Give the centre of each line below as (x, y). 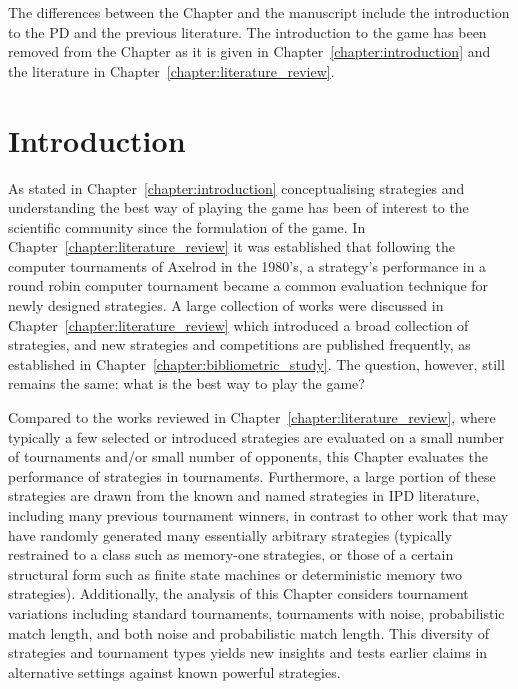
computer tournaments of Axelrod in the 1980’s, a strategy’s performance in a (247, 265)
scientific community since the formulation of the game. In (187, 226)
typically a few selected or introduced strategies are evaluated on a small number (256, 436)
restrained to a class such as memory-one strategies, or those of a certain (231, 554)
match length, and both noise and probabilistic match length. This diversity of (249, 632)
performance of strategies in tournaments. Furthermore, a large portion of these (252, 475)
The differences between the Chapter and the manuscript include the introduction (259, 12)
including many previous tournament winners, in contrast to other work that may (258, 515)
